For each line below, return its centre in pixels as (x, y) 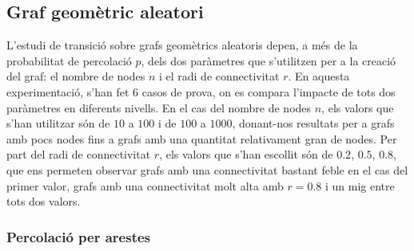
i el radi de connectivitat (219, 76)
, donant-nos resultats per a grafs (313, 123)
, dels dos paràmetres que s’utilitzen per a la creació (269, 60)
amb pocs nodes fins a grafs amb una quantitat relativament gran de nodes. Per (202, 138)
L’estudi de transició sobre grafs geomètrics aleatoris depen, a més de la (182, 45)
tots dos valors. (44, 201)
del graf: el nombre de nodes (76, 76)
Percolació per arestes (79, 236)
